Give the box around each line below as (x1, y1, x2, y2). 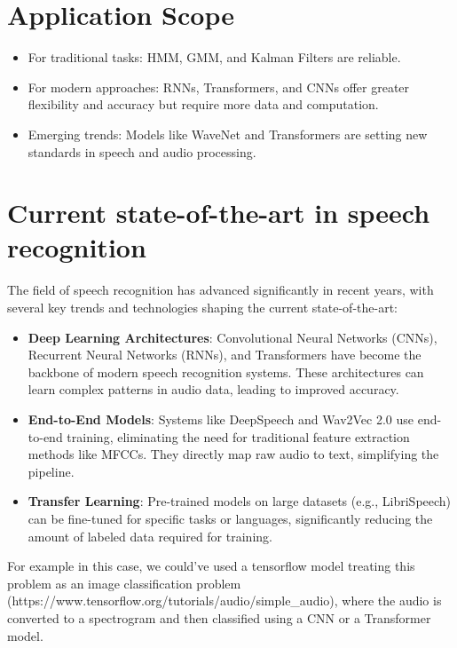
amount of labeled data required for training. (28, 526, 272, 545)
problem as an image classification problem (7, 573, 241, 592)
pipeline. (28, 462, 75, 480)
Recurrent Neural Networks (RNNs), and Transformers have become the (28, 345, 422, 364)
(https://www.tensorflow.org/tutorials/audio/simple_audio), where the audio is (7, 591, 442, 610)
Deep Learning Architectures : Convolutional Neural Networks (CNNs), (28, 328, 437, 346)
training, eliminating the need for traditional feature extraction (67, 427, 410, 446)
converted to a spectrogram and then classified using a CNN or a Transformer (7, 608, 431, 627)
